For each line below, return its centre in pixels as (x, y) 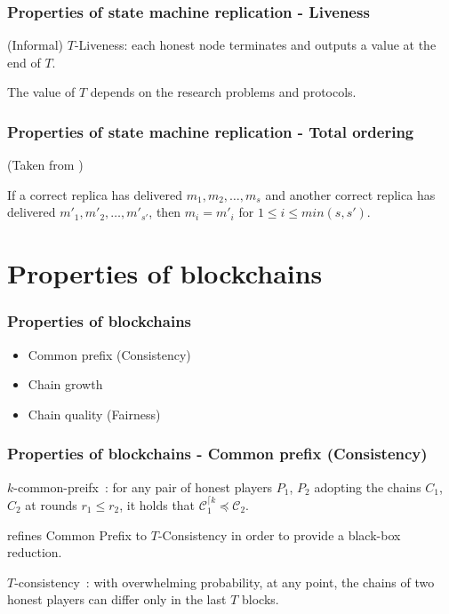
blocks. (260, 599)
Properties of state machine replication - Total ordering (211, 131)
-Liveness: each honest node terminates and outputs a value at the (255, 45)
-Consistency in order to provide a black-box (279, 534)
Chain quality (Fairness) (94, 414)
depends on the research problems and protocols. (223, 92)
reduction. (35, 552)
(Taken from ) (45, 165)
